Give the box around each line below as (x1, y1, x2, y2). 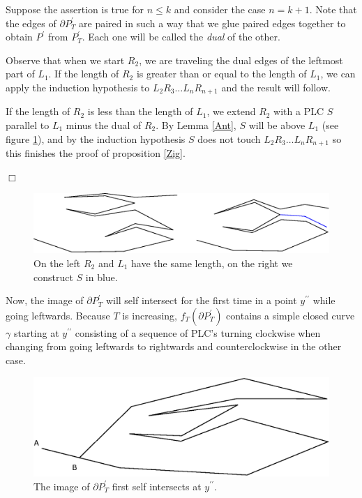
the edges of (6, 15, 56, 30)
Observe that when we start (6, 52, 125, 67)
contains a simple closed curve (226, 308, 355, 322)
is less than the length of (87, 104, 193, 119)
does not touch (197, 131, 261, 146)
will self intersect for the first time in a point (105, 293, 297, 308)
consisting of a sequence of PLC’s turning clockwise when (75, 325, 321, 340)
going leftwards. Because (6, 308, 110, 322)
